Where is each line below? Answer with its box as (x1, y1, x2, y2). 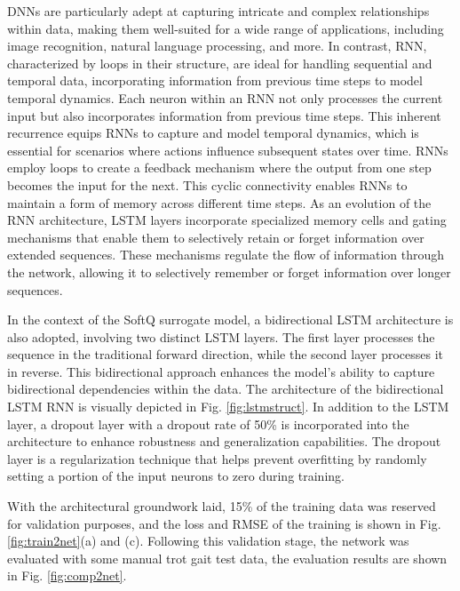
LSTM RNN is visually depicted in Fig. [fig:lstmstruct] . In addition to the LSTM (7, 397, 449, 416)
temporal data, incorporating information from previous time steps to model (7, 71, 423, 90)
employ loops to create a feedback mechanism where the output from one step (7, 158, 432, 177)
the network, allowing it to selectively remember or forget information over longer (7, 262, 451, 281)
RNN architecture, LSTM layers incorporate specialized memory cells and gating (7, 211, 447, 229)
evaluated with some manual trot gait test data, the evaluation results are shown (7, 548, 448, 567)
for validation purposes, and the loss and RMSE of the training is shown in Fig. (7, 514, 441, 532)
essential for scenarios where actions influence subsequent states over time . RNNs (7, 140, 448, 159)
